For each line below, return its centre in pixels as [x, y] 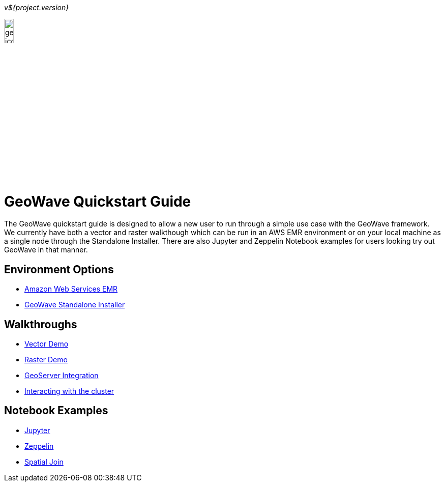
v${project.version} [37, 7]
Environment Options [59, 269]
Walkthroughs [41, 324]
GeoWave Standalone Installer [75, 305]
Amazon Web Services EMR [71, 289]
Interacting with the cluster [69, 391]
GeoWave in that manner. [46, 250]
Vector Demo [47, 344]
